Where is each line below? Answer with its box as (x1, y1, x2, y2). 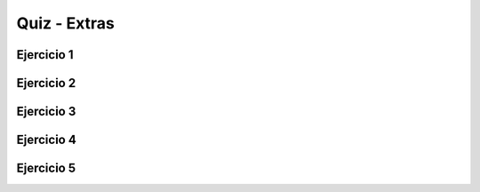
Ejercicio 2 (16, 76, 76, 91)
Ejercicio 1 (16, 47, 74, 62)
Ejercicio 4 (16, 132, 77, 148)
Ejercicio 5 (16, 161, 76, 176)
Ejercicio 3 (16, 104, 76, 119)
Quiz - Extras (16, 13, 116, 33)
